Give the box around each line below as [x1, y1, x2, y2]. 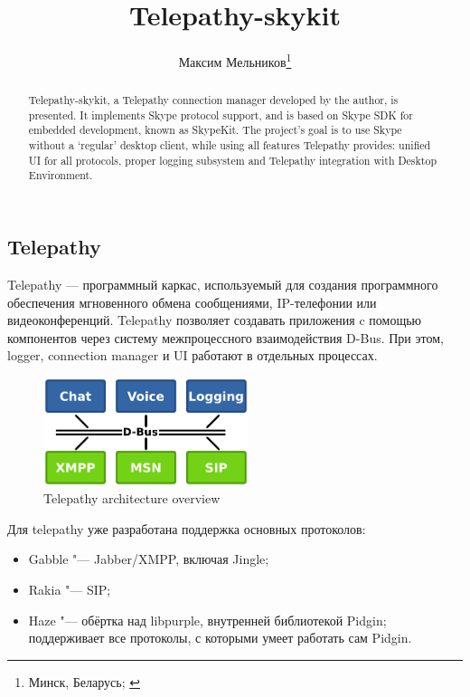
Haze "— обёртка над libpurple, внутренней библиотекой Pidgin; [28, 610, 387, 629]
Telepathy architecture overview [43, 489, 221, 508]
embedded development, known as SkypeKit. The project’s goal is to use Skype [28, 122, 402, 138]
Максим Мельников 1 [178, 50, 292, 71]
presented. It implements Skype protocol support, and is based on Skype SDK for [28, 107, 413, 122]
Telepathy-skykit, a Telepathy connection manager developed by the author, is [28, 92, 399, 108]
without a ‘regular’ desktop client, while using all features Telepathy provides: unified [28, 138, 431, 153]
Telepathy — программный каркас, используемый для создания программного [7, 274, 438, 293]
